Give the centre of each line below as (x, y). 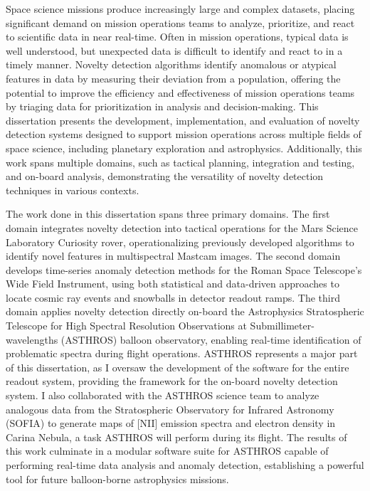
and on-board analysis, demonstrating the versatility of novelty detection (165, 176)
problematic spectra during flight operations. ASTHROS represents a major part (182, 353)
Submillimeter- (282, 326)
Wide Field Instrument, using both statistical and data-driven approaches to (173, 284)
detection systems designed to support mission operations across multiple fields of (184, 134)
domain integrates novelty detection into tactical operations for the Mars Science (182, 227)
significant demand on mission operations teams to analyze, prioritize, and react (180, 22)
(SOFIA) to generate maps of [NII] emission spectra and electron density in (171, 423)
